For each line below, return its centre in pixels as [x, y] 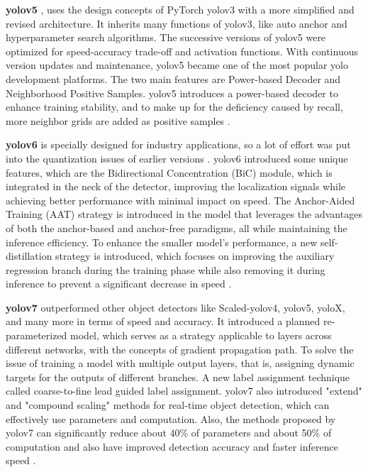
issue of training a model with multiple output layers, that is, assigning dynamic [180, 363]
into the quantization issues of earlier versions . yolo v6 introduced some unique [177, 158]
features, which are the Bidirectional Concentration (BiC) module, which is [169, 172]
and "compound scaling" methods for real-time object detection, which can [168, 405]
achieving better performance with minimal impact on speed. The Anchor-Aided [180, 200]
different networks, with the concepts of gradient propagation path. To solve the [180, 349]
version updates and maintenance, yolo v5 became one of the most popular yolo [177, 65]
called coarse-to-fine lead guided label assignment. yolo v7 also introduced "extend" [184, 391]
